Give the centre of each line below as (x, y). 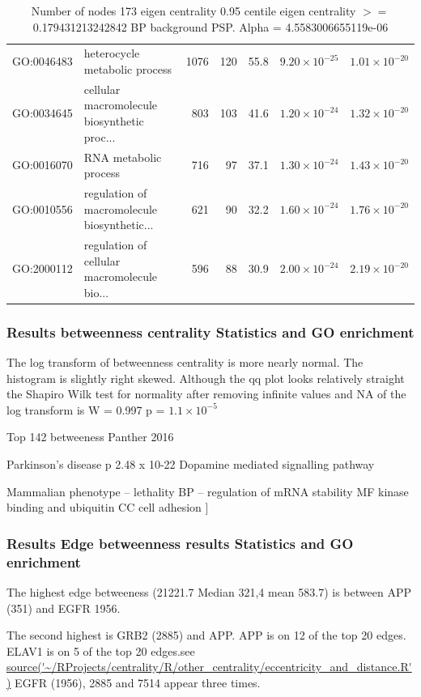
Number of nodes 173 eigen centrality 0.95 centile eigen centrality (193, 11)
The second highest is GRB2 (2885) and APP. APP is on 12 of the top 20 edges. (206, 635)
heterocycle (112, 53)
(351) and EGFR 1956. (64, 608)
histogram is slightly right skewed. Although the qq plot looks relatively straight (206, 378)
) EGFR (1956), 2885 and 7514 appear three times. (134, 682)
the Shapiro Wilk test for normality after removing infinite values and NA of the (206, 394)
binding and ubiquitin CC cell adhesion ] (108, 507)
